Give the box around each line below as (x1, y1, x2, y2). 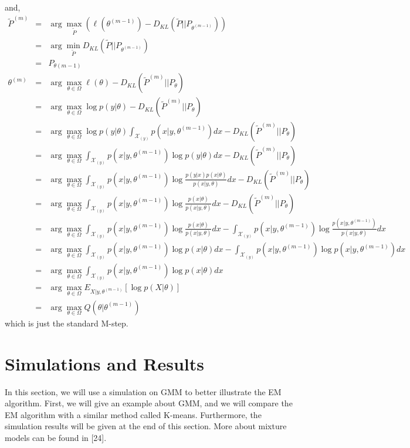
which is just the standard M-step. (5, 316, 128, 329)
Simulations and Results (5, 351, 204, 375)
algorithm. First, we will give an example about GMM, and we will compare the (5, 397, 293, 409)
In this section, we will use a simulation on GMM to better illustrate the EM (5, 385, 282, 398)
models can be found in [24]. (5, 431, 107, 443)
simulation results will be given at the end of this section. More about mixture (5, 420, 287, 432)
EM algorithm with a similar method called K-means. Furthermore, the (5, 408, 262, 420)
